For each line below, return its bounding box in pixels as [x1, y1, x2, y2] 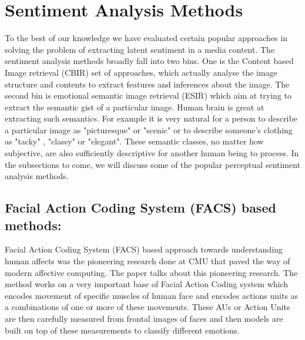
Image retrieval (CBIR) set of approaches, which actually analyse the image [5, 66, 277, 78]
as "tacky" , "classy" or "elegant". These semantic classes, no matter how [5, 135, 264, 147]
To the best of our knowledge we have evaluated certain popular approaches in [5, 32, 287, 44]
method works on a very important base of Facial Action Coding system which [5, 278, 289, 290]
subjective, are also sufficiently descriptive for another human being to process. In [5, 147, 299, 159]
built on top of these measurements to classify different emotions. [5, 324, 240, 336]
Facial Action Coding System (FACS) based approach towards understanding [5, 243, 283, 255]
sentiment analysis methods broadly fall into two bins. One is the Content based [5, 55, 294, 67]
